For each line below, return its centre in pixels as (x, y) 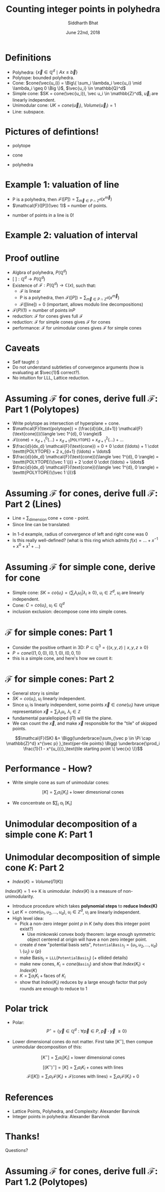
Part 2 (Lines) (33, 504)
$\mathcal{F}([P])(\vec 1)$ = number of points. (60, 206)
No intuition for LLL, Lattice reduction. (51, 378)
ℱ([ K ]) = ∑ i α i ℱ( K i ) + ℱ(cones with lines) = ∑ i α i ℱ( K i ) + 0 (83, 1077)
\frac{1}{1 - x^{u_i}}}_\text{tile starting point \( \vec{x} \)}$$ (83, 749)
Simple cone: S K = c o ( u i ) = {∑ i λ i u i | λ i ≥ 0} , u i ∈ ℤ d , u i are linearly (78, 593)
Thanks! (22, 1136)
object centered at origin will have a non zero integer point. (87, 939)
